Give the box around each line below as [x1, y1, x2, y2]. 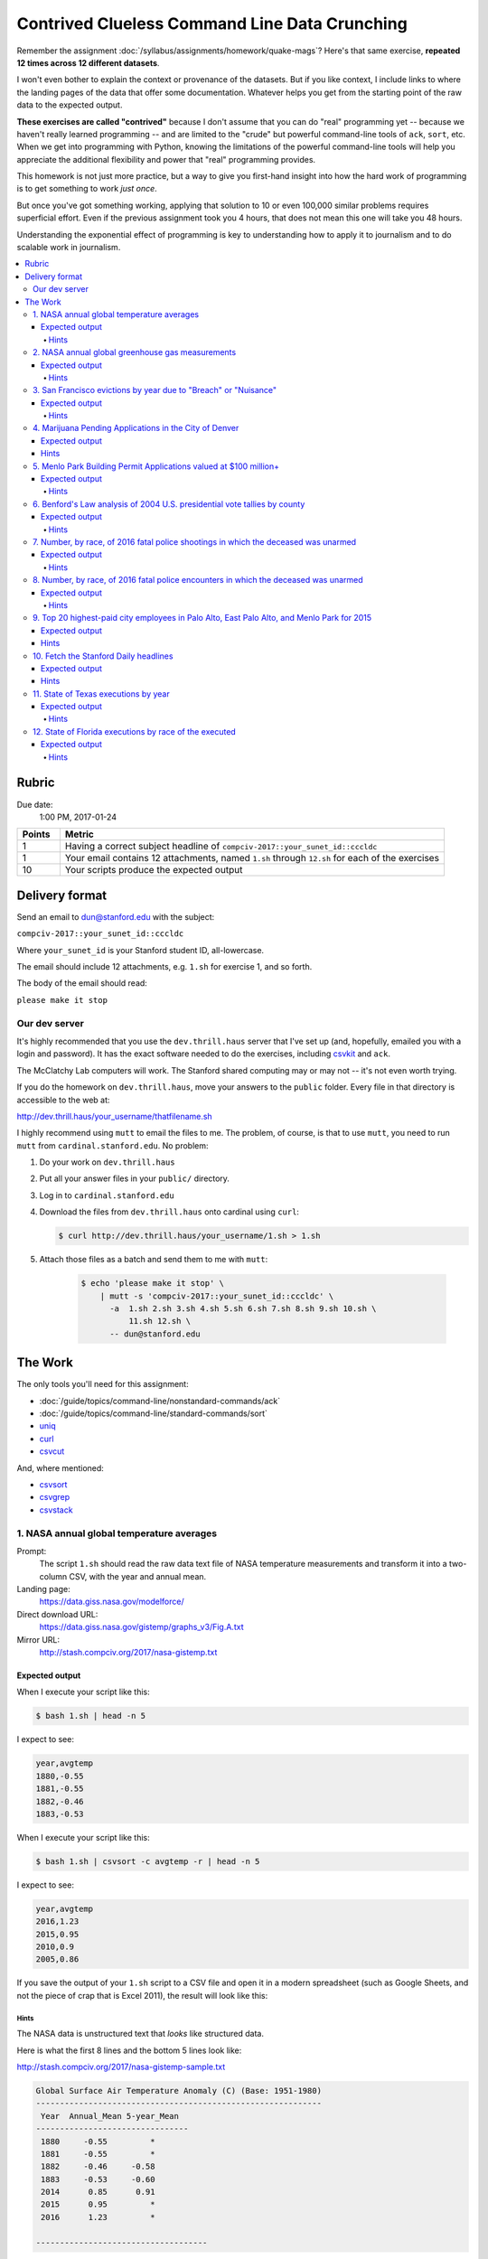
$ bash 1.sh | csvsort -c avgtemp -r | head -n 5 [35, 1856, 260, 1866]
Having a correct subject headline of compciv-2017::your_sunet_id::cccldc [64, 840, 378, 853]
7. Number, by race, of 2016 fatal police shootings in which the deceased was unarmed [33, 537, 357, 547]
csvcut [39, 1446, 65, 1457]
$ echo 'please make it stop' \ [80, 1279, 225, 1289]
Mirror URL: [16, 1634, 61, 1645]
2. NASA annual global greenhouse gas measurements [33, 347, 237, 358]
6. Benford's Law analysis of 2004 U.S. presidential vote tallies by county [33, 498, 305, 510]
